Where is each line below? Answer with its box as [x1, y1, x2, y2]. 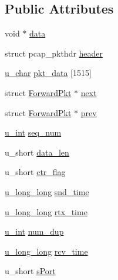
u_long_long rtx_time [5, 205, 87, 218]
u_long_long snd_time [5, 185, 89, 197]
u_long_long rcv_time [5, 245, 88, 257]
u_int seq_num [5, 126, 62, 139]
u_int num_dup [5, 225, 64, 238]
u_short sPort [5, 265, 56, 277]
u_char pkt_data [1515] [5, 67, 92, 79]
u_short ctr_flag [5, 166, 66, 178]
